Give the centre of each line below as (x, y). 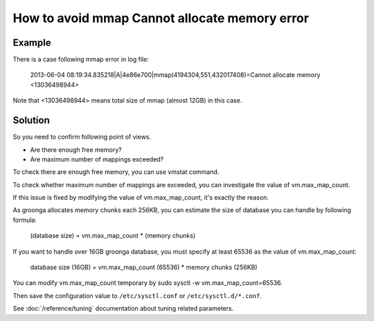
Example (32, 43)
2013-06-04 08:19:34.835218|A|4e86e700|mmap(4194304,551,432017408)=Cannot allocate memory (175, 75)
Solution (31, 120)
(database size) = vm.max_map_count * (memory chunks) (113, 236)
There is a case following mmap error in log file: (81, 60)
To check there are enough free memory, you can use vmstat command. (116, 172)
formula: (25, 220)
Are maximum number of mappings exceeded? (97, 159)
